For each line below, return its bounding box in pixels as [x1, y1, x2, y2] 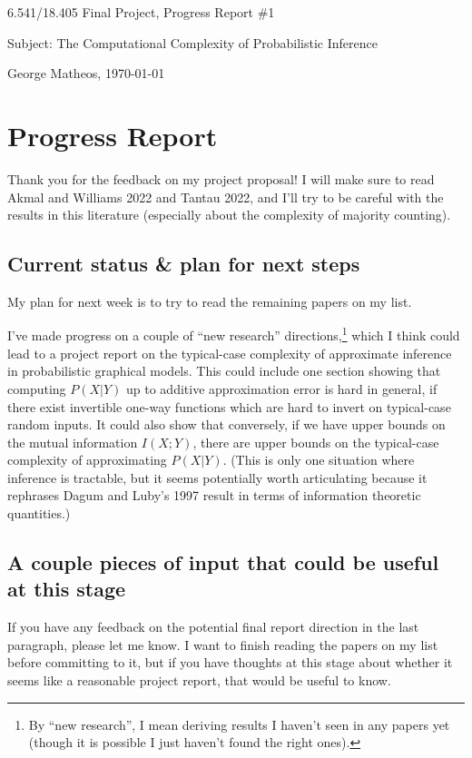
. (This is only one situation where [222, 450, 415, 469]
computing [7, 379, 66, 398]
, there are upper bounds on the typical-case [192, 432, 439, 451]
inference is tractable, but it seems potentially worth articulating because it [7, 468, 428, 487]
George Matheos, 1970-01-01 [7, 64, 165, 83]
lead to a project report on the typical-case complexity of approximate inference [7, 343, 452, 362]
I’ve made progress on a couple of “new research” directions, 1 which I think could [7, 323, 460, 345]
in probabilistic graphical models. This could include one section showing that [7, 361, 441, 380]
